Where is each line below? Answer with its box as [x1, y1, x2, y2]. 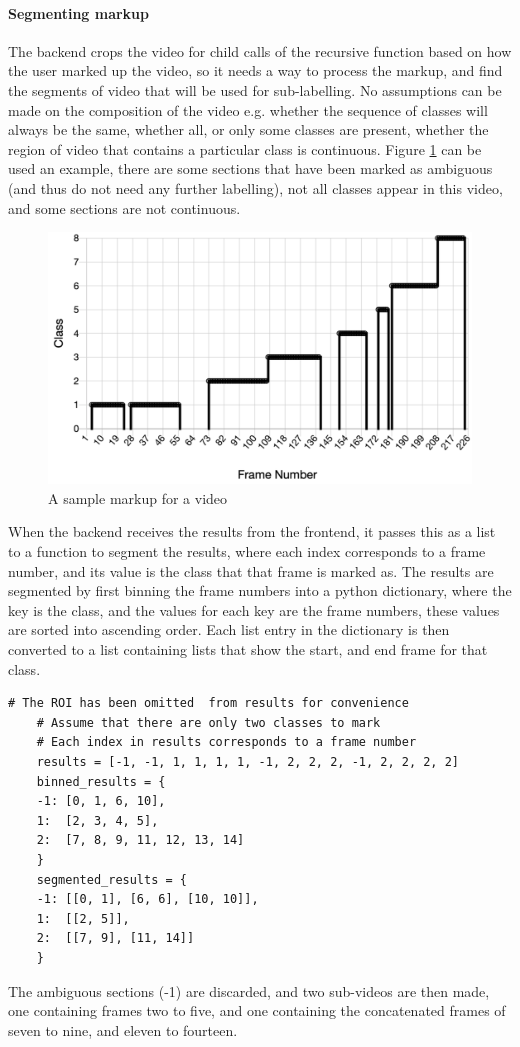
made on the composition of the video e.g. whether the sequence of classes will [8, 99, 488, 120]
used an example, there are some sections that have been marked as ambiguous [8, 158, 493, 179]
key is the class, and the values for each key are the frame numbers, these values [8, 599, 500, 620]
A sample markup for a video [48, 487, 228, 508]
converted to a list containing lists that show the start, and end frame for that [8, 639, 488, 660]
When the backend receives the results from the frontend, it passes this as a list [8, 521, 496, 542]
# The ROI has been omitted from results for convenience [8, 696, 409, 711]
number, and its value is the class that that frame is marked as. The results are [8, 560, 494, 581]
